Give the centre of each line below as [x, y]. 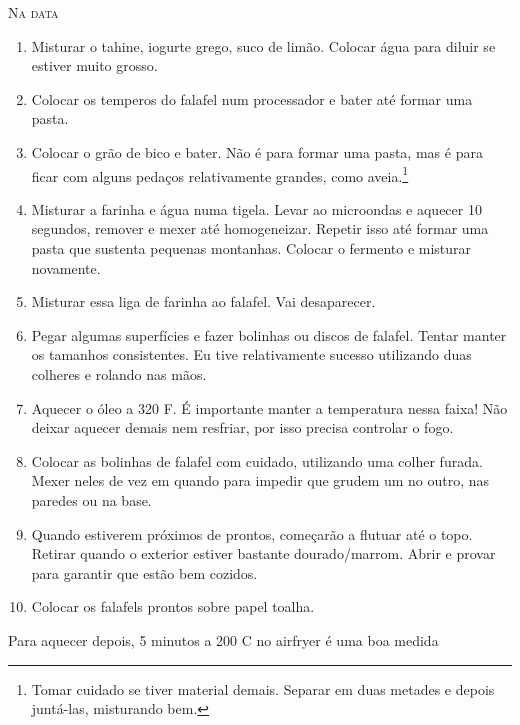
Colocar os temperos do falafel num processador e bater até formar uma [252, 98]
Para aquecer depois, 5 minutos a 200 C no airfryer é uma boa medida [223, 639]
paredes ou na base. [91, 499]
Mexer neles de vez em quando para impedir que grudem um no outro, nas [260, 480]
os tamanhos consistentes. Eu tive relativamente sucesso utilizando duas [251, 354]
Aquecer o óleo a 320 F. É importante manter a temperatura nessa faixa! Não [269, 407]
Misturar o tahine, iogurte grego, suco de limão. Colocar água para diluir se [263, 45]
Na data [33, 12]
